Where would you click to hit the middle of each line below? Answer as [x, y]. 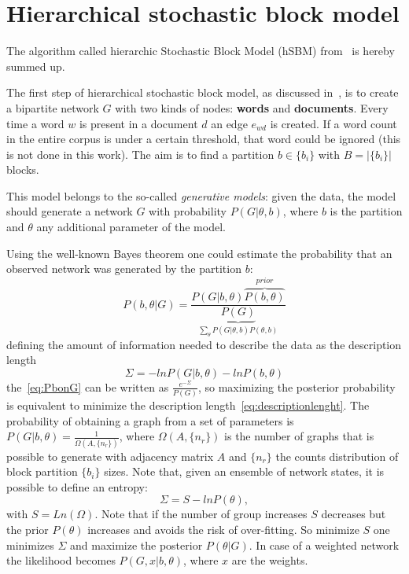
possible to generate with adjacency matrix [110, 456]
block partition [42, 471]
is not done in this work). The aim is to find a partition [140, 154]
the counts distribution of [337, 456]
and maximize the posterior [136, 545]
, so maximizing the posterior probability [297, 386]
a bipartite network [53, 107]
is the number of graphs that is [299, 436]
